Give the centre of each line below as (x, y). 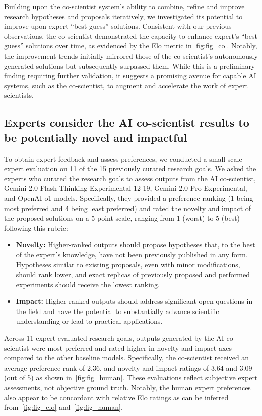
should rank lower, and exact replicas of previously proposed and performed (133, 274)
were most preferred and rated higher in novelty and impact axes (132, 348)
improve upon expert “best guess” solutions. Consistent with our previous (118, 26)
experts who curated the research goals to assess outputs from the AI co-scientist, (130, 178)
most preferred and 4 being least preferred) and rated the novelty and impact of (128, 208)
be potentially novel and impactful (96, 137)
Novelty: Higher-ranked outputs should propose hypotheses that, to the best (136, 245)
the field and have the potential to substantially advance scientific (117, 311)
